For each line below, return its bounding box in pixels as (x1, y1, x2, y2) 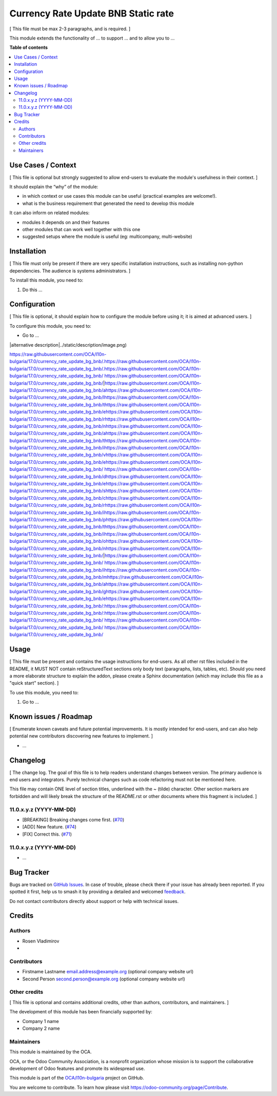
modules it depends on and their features (22, 219, 110, 225)
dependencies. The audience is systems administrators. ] (9, 268, 131, 274)
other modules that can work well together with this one (22, 226, 141, 233)
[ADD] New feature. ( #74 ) (22, 824, 77, 830)
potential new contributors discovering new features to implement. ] (9, 733, 153, 739)
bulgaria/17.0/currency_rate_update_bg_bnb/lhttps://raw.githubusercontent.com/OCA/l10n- (9, 394, 201, 401)
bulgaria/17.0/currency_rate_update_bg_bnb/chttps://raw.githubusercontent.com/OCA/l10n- (9, 495, 203, 501)
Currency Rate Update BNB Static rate (9, 8, 174, 19)
